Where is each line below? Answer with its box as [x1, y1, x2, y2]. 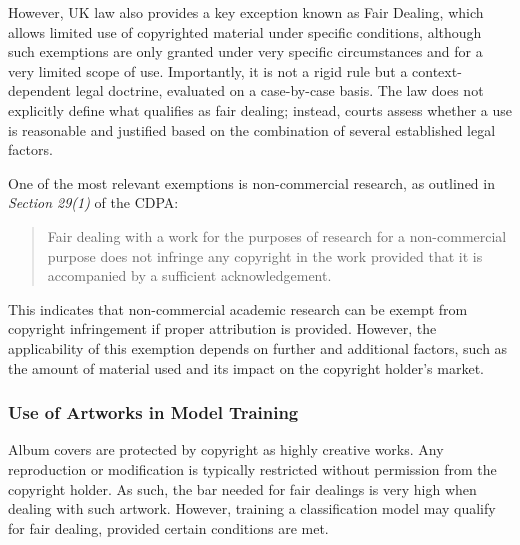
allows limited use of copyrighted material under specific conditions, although [8, 21, 482, 42]
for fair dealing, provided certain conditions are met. [8, 517, 329, 538]
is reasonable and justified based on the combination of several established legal [8, 119, 496, 140]
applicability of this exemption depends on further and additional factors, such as [8, 337, 508, 358]
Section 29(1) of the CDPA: [8, 192, 179, 213]
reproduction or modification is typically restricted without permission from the [8, 458, 497, 479]
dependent [8, 80, 72, 101]
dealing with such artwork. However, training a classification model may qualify [8, 498, 496, 519]
